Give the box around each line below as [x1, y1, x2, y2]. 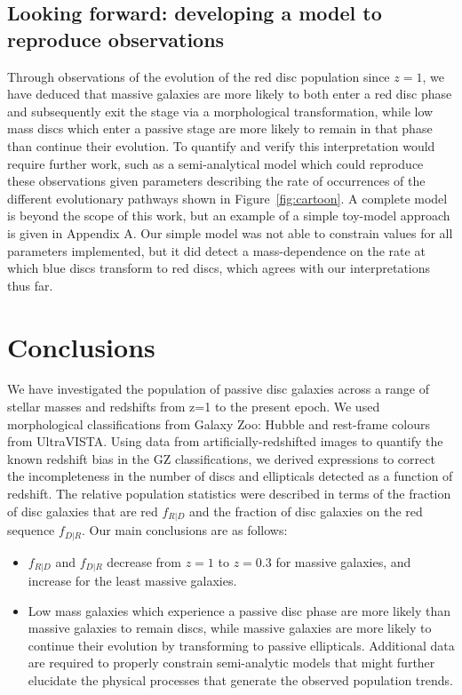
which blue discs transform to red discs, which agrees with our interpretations [7, 259, 431, 277]
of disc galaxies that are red [7, 501, 158, 520]
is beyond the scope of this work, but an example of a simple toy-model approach [7, 206, 450, 225]
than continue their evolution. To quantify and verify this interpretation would [7, 136, 435, 155]
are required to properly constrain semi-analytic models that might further [28, 653, 435, 672]
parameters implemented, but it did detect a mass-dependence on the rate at [7, 241, 426, 260]
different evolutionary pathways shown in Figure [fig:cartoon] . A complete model [7, 188, 448, 207]
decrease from [107, 552, 182, 571]
